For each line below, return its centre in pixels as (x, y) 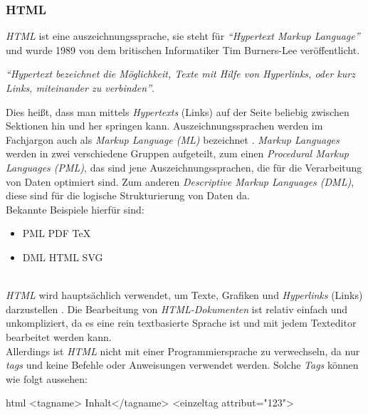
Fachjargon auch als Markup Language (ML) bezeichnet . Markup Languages (173, 139)
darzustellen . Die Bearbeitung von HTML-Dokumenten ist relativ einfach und (177, 309)
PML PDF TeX (57, 233)
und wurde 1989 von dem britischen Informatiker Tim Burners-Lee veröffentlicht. (183, 49)
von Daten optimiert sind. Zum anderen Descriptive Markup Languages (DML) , (180, 181)
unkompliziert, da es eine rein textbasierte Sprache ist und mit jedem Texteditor (181, 323)
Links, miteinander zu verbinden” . (80, 88)
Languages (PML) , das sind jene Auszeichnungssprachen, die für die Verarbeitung (184, 167)
